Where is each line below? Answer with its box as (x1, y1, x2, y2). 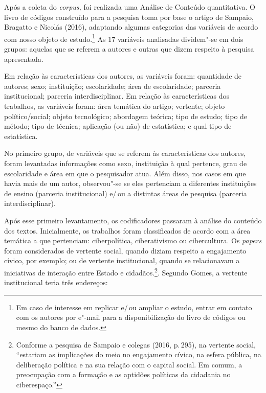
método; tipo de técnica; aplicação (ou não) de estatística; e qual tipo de (4, 121, 232, 131)
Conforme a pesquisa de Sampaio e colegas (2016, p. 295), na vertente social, (16, 339, 256, 350)
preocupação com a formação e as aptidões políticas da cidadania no (16, 369, 231, 380)
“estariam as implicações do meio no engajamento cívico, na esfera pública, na (16, 349, 261, 360)
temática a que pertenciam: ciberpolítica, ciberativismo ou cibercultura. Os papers (4, 235, 262, 246)
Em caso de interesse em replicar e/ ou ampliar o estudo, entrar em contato (16, 302, 252, 312)
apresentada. (4, 53, 43, 64)
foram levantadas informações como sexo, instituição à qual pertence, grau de (4, 157, 247, 168)
